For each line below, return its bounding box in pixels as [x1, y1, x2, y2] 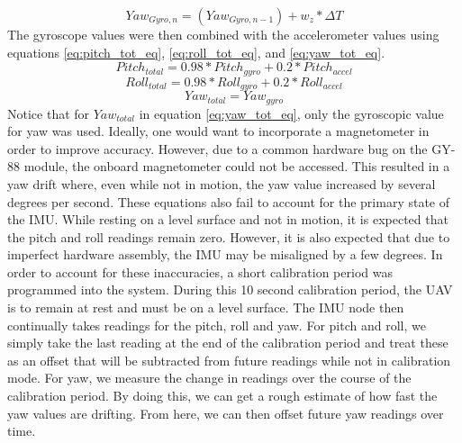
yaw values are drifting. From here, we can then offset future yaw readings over [7, 403, 444, 422]
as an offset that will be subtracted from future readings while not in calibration [7, 350, 451, 369]
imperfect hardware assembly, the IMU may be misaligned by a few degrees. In [7, 245, 443, 264]
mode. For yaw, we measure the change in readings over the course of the [7, 368, 412, 387]
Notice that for [7, 104, 90, 122]
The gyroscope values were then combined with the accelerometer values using [7, 25, 439, 43]
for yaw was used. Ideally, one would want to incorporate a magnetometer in [7, 122, 430, 140]
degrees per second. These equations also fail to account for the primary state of [7, 192, 450, 211]
